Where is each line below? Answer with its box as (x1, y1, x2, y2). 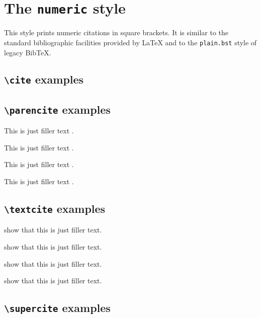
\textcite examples (4, 201, 106, 216)
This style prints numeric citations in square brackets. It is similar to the (4, 27, 229, 38)
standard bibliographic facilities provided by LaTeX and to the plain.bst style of (4, 37, 257, 47)
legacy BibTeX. (4, 47, 51, 57)
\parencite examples (4, 101, 111, 117)
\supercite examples (4, 300, 111, 315)
